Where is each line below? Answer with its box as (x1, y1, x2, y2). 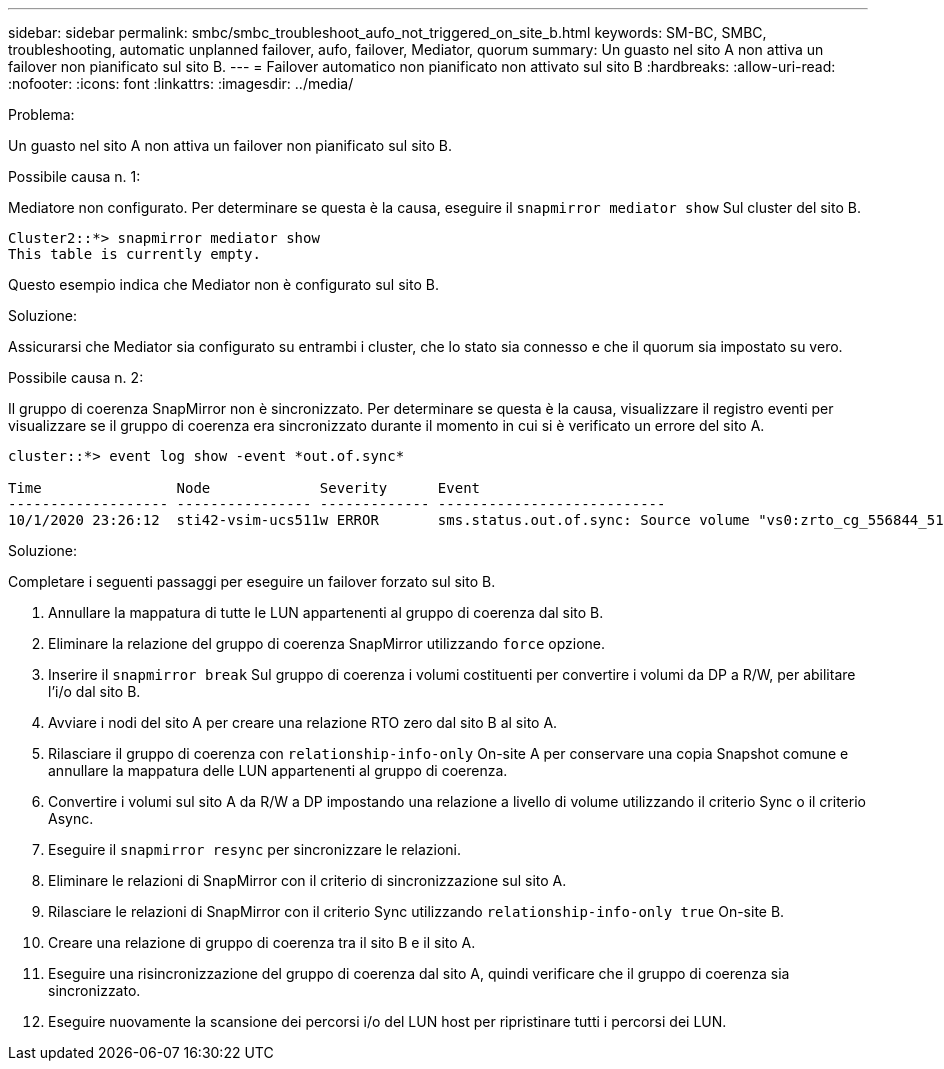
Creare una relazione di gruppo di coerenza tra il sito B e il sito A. (48, 934, 476, 951)
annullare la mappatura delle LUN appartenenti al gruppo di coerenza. (48, 762, 508, 779)
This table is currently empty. (8, 246, 261, 262)
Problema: (8, 106, 75, 123)
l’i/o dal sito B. (48, 683, 141, 700)
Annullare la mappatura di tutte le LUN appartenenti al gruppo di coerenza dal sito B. (48, 604, 604, 621)
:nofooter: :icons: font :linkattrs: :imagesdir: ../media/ (8, 75, 354, 92)
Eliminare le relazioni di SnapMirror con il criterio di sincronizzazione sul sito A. (48, 872, 567, 889)
